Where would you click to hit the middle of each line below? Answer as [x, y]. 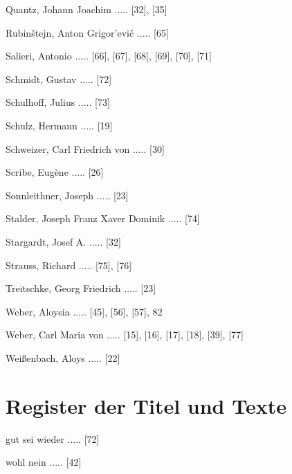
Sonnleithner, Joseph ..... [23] [67, 195]
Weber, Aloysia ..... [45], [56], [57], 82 [84, 311]
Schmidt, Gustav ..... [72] [59, 79]
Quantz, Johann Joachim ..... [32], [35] [86, 9]
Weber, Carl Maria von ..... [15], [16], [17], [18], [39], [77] [125, 335]
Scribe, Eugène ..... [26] [55, 172]
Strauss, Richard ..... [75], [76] [69, 265]
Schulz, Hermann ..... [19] [59, 125]
